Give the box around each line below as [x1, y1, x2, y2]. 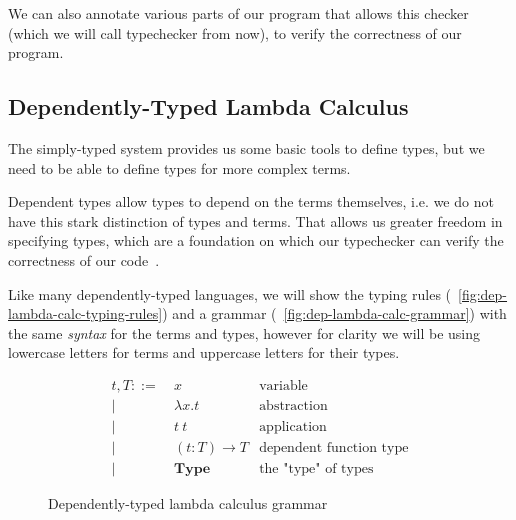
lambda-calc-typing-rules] [8, 303, 163, 324]
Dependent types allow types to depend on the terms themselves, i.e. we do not [8, 191, 494, 212]
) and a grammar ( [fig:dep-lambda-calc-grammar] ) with [162, 303, 507, 324]
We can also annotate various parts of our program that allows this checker [8, 3, 469, 23]
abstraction [259, 398, 328, 413]
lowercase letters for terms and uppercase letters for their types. [8, 342, 400, 363]
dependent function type [259, 441, 409, 456]
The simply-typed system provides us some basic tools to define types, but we [8, 137, 485, 158]
